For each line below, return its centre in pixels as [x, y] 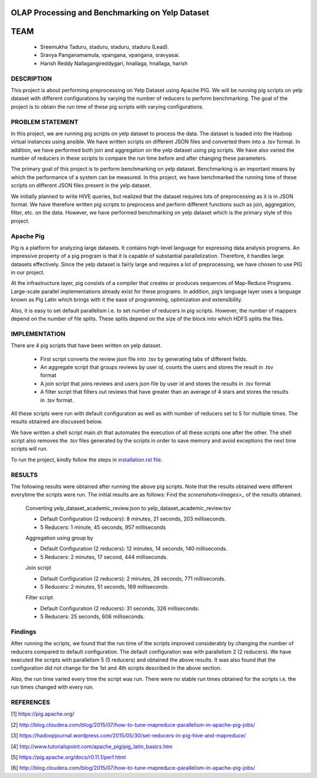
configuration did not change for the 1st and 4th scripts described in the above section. [116, 668]
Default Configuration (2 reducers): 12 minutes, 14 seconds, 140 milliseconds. [134, 549]
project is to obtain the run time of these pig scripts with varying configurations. [107, 106]
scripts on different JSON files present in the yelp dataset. [81, 186]
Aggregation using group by [59, 538]
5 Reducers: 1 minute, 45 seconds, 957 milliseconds [103, 527]
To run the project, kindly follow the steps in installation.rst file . [87, 460]
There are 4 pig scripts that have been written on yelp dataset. [86, 346]
